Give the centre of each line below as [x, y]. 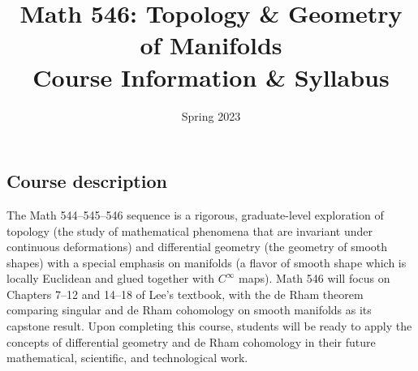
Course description [87, 181]
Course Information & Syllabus [211, 77]
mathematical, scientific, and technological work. [127, 358]
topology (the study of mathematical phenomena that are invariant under [190, 230]
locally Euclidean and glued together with [111, 278]
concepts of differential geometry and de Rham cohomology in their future [191, 341]
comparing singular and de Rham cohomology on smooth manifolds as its [189, 310]
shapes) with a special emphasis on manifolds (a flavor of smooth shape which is [207, 262]
